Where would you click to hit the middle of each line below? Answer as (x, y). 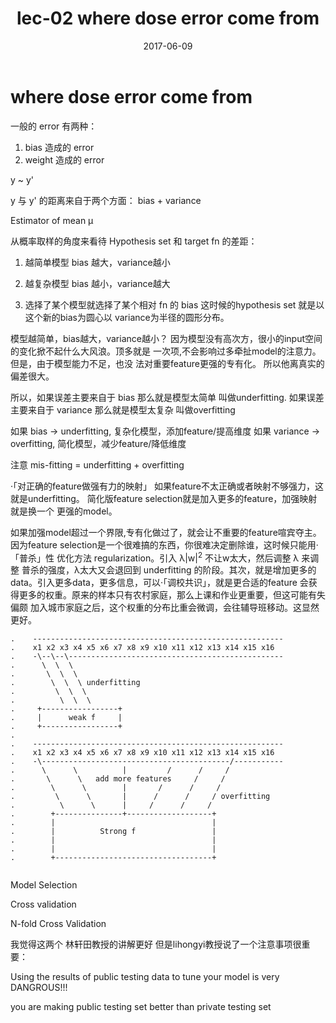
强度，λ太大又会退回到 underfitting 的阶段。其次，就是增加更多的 (182, 570)
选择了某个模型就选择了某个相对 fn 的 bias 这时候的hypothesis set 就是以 (174, 304)
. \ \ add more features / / (118, 779)
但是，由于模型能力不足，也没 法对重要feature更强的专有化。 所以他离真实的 (167, 363)
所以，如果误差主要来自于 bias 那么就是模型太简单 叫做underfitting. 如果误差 (167, 397)
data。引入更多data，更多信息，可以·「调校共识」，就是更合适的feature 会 (159, 583)
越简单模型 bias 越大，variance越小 (97, 262)
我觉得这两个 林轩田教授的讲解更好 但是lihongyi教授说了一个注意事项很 (156, 944)
